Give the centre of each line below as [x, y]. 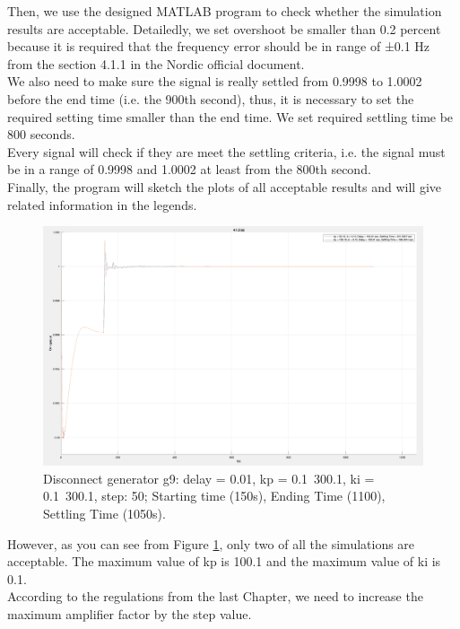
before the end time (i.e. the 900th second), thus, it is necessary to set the [211, 98]
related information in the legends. [102, 204]
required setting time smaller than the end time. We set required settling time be [230, 116]
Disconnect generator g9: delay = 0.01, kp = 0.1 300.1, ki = [209, 478]
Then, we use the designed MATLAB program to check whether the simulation [225, 11]
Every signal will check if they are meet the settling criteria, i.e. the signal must [226, 151]
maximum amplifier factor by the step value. [130, 613]
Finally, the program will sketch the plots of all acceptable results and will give [225, 186]
